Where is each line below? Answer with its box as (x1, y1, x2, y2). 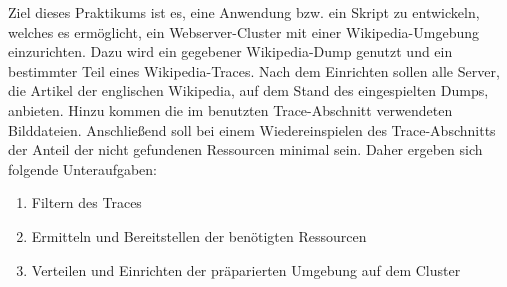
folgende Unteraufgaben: (8, 158, 158, 179)
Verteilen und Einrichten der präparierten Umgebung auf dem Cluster (31, 259, 461, 280)
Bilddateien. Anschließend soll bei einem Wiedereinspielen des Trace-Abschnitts (8, 119, 496, 140)
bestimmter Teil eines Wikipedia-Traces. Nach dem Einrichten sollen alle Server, (8, 60, 500, 81)
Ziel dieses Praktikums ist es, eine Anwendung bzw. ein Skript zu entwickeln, (8, 2, 480, 22)
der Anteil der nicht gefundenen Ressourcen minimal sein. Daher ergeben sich (8, 139, 483, 160)
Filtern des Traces (31, 192, 142, 213)
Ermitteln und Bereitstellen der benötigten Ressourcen (31, 225, 367, 246)
